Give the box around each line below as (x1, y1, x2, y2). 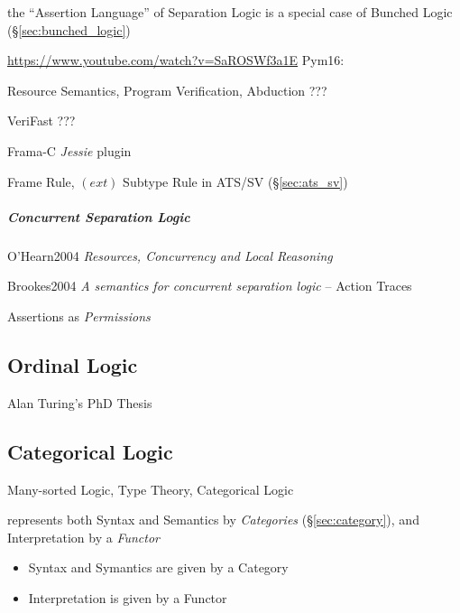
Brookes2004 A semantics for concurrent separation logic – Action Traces (7, 276, 412, 295)
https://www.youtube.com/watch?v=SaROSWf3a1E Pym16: (7, 51, 345, 70)
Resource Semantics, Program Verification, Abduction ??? (7, 80, 327, 99)
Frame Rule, (7, 172, 75, 190)
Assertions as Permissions (7, 306, 151, 325)
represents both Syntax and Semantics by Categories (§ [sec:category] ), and (7, 510, 419, 529)
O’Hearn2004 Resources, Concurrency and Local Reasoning (7, 246, 333, 265)
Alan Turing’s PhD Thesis (7, 393, 152, 412)
